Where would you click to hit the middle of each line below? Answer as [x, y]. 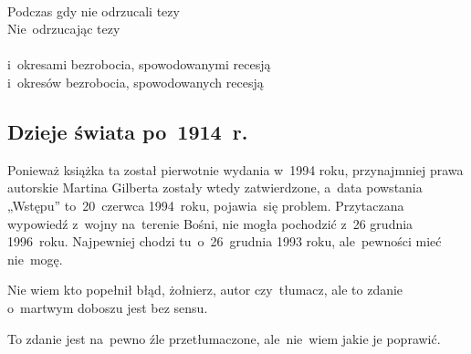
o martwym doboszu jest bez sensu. [108, 307]
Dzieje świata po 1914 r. [128, 131]
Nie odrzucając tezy [64, 29]
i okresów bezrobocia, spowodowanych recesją [136, 82]
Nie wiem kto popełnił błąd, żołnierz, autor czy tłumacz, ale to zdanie [205, 290]
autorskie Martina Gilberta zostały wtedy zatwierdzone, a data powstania [215, 187]
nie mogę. [35, 259]
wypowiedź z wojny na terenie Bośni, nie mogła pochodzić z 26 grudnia [210, 223]
